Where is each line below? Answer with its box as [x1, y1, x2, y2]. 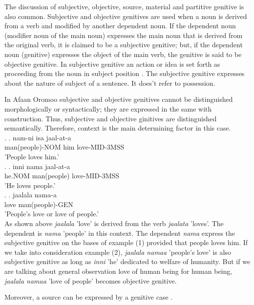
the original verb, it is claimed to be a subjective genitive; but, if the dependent [4, 39, 243, 50]
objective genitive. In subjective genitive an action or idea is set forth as [4, 58, 220, 69]
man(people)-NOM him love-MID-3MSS [4, 142, 125, 152]
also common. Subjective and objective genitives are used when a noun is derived [4, 11, 247, 21]
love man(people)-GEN [4, 199, 73, 209]
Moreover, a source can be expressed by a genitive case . [4, 292, 173, 302]
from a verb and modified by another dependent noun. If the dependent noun [4, 20, 236, 31]
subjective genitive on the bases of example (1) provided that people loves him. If [4, 237, 248, 248]
